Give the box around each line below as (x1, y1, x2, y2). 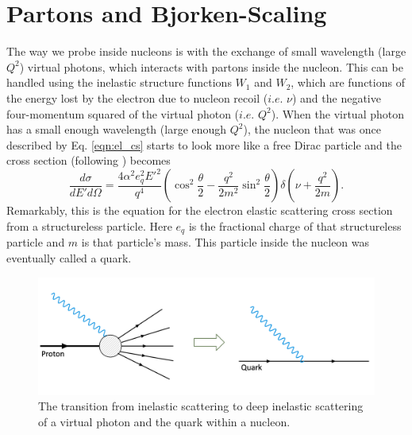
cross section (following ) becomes (6, 152, 171, 169)
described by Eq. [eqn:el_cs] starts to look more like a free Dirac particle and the (6, 136, 402, 153)
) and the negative (291, 89, 381, 106)
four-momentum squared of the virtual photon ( (6, 105, 240, 122)
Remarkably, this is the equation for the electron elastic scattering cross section (6, 202, 393, 219)
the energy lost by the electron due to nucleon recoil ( (6, 89, 268, 106)
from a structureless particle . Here (6, 217, 172, 234)
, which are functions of (291, 74, 405, 91)
